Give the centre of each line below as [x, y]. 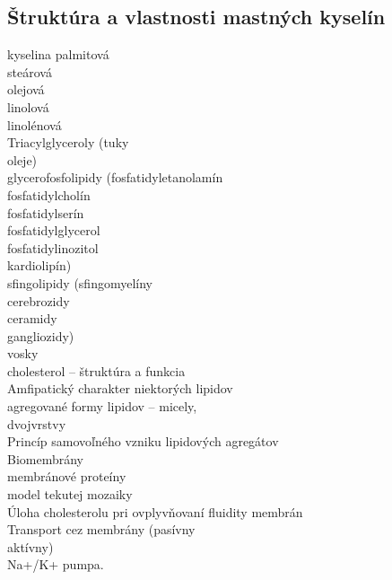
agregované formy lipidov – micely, [102, 406]
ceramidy [32, 318]
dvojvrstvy [37, 423]
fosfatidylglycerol [54, 230]
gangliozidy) [41, 335]
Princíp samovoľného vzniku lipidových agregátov [143, 441]
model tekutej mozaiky [70, 494]
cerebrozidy [39, 300]
